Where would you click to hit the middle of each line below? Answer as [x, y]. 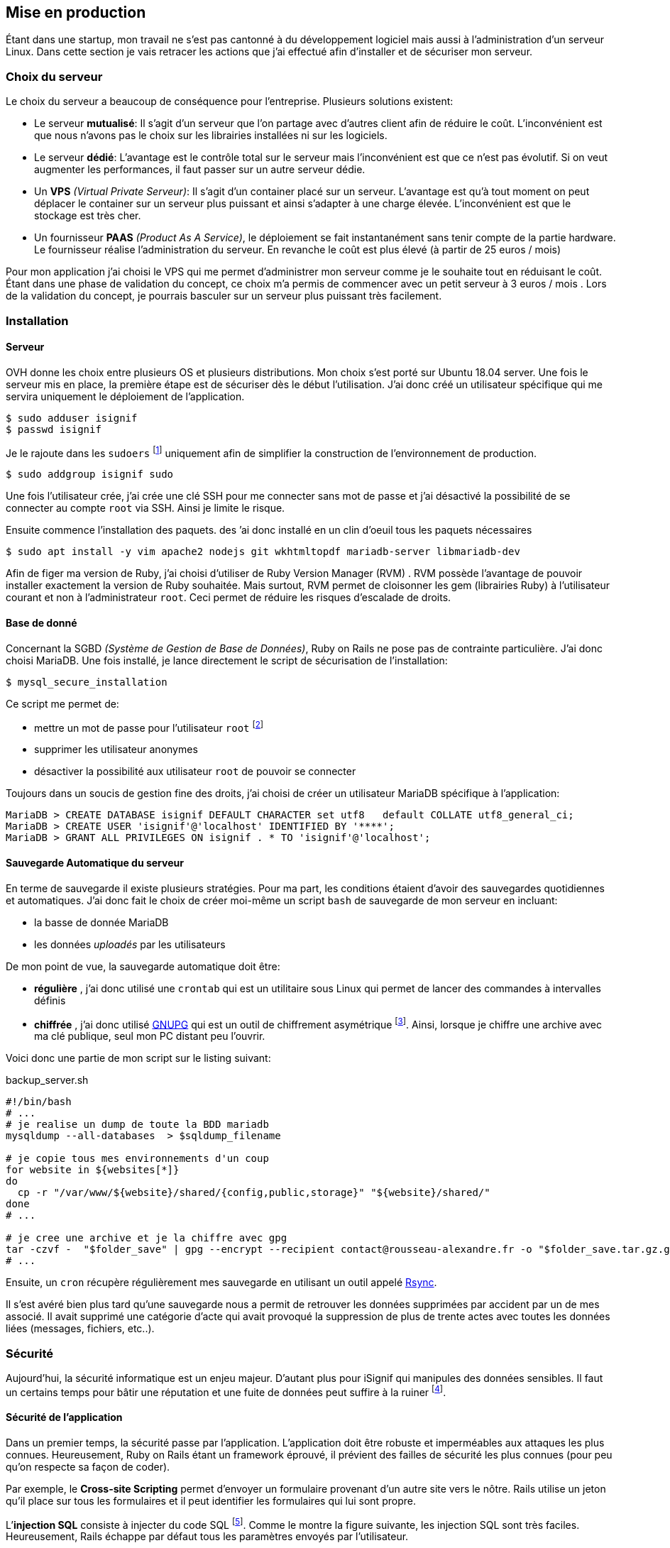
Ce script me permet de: [62, 703]
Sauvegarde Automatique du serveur [95, 862]
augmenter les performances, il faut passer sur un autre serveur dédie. [200, 170]
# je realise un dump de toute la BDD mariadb [137, 1125]
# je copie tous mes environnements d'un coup [137, 1159]
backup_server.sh [47, 1080]
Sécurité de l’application [64, 1417]
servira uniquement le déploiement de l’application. [125, 396]
